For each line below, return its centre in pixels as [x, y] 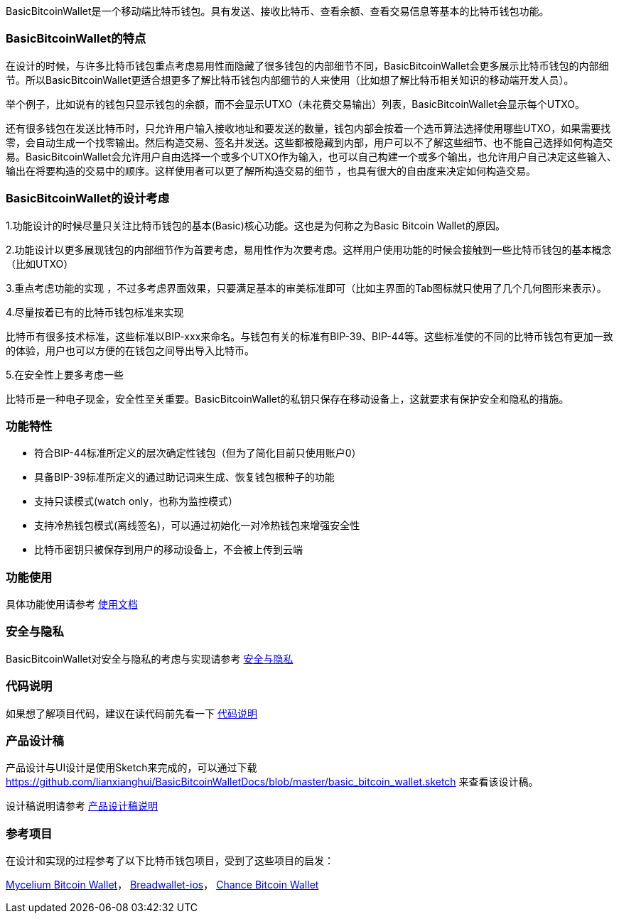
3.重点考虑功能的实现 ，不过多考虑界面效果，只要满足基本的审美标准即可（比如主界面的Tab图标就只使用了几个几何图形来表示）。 [306, 288]
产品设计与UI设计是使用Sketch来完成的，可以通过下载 [131, 768]
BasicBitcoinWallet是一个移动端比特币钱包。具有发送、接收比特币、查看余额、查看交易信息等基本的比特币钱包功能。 [278, 11]
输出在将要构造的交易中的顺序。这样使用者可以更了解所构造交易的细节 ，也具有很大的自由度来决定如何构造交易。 [271, 170]
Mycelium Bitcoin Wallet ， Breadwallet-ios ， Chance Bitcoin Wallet [162, 885]
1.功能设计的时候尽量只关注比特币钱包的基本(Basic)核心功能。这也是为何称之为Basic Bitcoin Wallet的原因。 [255, 225]
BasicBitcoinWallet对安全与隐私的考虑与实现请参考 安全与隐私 [150, 658]
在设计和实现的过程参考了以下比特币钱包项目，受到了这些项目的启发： [170, 860]
